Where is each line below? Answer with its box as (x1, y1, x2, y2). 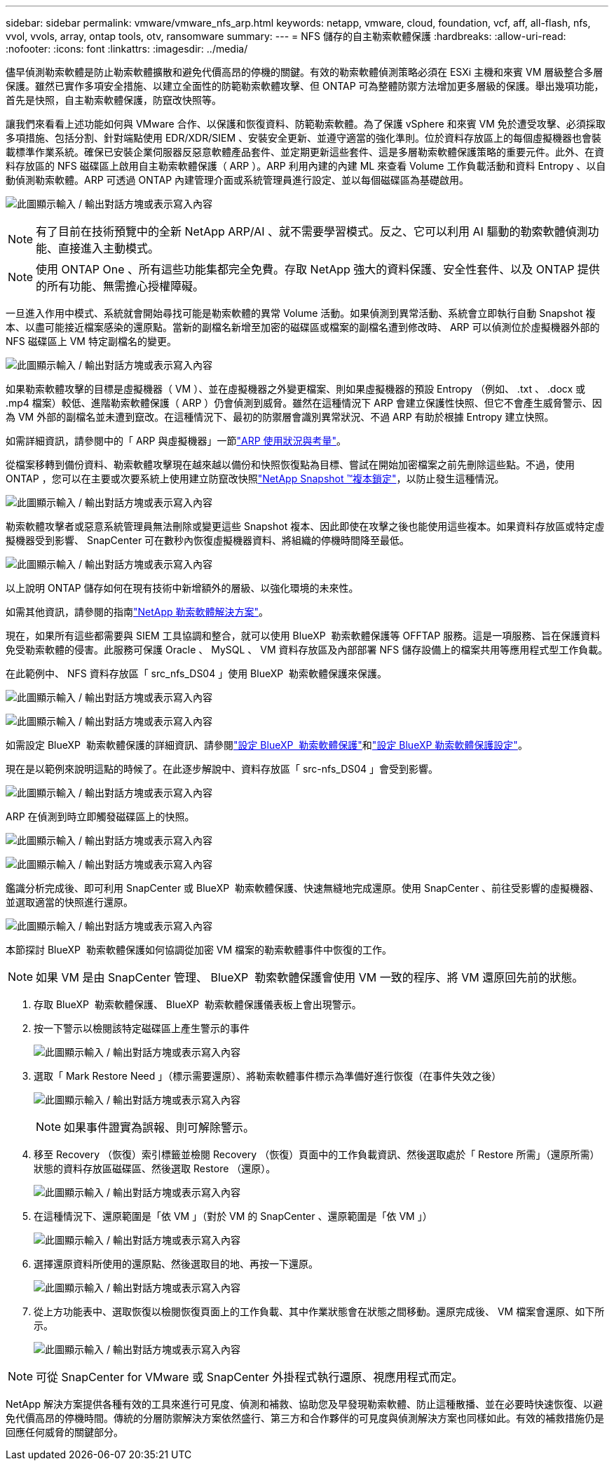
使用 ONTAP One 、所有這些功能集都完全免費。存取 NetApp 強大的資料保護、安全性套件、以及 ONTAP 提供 (36, 262, 600, 276)
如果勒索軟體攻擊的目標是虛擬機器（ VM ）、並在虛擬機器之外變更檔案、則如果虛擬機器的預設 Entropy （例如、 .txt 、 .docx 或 (6, 383, 586, 395)
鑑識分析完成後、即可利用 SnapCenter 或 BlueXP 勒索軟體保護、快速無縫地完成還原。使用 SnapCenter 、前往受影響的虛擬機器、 (6, 882, 600, 894)
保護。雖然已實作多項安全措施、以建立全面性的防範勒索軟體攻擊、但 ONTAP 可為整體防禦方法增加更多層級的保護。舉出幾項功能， (6, 80, 604, 92)
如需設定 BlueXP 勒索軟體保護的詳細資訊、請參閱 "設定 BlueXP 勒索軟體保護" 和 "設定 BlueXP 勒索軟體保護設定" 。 (6, 739, 528, 751)
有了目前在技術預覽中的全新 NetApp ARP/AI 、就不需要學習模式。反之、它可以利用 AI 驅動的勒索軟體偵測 (36, 224, 588, 238)
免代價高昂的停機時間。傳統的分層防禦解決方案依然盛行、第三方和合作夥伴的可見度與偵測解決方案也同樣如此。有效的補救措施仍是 (6, 1412, 604, 1424)
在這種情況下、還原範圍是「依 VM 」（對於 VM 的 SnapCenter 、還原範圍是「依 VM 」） (34, 1210, 432, 1222)
